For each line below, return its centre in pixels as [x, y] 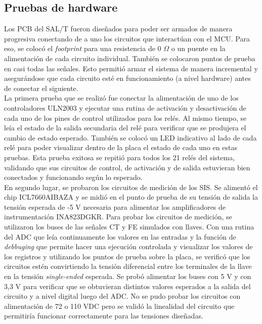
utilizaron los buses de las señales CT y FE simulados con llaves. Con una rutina [129, 227]
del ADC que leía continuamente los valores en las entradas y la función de [120, 236]
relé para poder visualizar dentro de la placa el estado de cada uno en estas [121, 147]
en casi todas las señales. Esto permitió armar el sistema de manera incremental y [131, 68]
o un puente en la [198, 48]
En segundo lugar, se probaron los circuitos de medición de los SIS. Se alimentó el [131, 187]
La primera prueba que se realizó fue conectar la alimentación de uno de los [121, 98]
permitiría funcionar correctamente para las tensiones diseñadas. [104, 316]
